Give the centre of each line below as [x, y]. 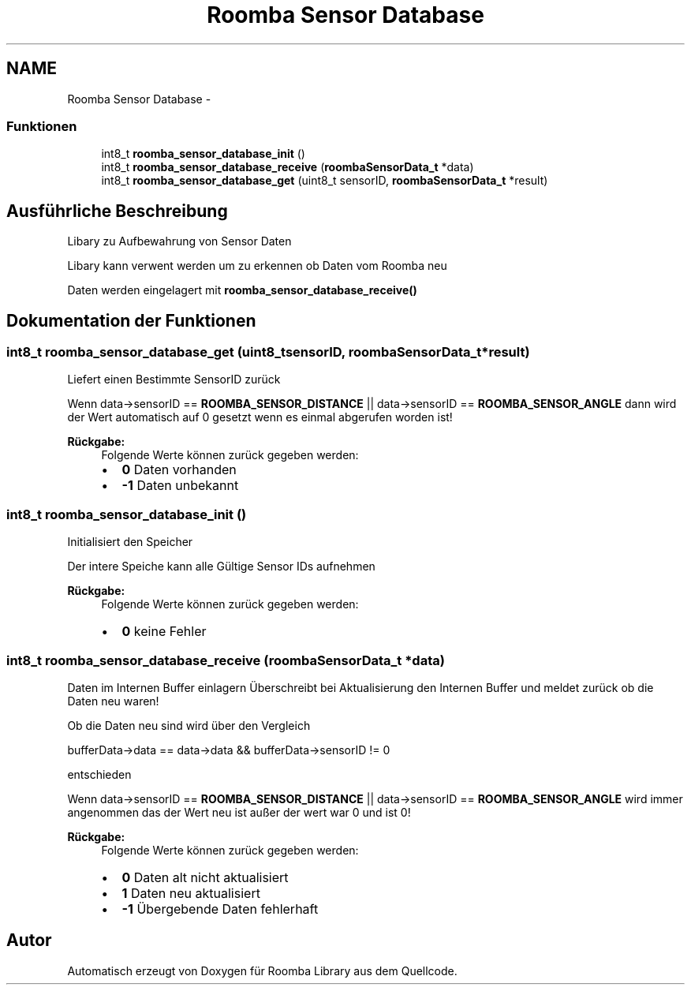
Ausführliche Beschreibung [117, 211]
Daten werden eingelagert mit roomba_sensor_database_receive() [242, 290]
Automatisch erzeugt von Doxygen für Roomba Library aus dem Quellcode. [262, 970]
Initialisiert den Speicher [130, 542]
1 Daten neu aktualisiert [191, 893]
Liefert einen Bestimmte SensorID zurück [174, 380]
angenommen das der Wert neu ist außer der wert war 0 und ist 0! [239, 812]
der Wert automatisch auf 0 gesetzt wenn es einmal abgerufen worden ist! [260, 417]
